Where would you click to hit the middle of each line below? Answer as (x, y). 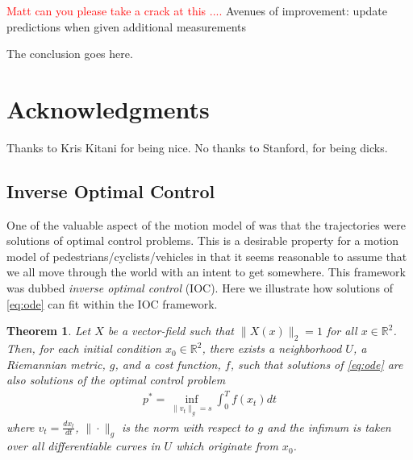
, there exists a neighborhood (272, 348)
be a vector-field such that (171, 331)
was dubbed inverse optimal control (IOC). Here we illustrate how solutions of (200, 288)
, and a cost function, (168, 364)
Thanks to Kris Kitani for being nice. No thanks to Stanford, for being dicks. (197, 147)
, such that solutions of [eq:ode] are (317, 364)
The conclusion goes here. (70, 54)
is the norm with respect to (188, 427)
